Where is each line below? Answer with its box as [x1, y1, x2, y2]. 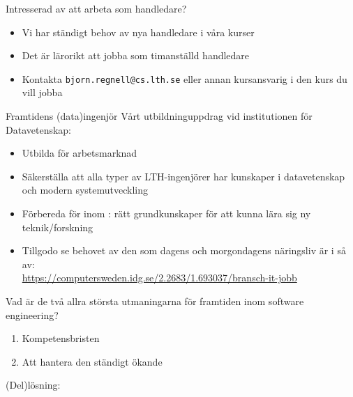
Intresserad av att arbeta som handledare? [6, 1, 187, 15]
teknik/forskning [22, 219, 93, 234]
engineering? [6, 307, 59, 322]
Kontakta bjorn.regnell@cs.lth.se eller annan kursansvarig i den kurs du [22, 71, 347, 86]
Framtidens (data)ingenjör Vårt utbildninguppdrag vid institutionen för [6, 109, 313, 123]
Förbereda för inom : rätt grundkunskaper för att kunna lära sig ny [22, 206, 311, 220]
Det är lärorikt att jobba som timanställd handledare [22, 48, 250, 63]
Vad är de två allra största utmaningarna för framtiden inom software [6, 293, 304, 308]
